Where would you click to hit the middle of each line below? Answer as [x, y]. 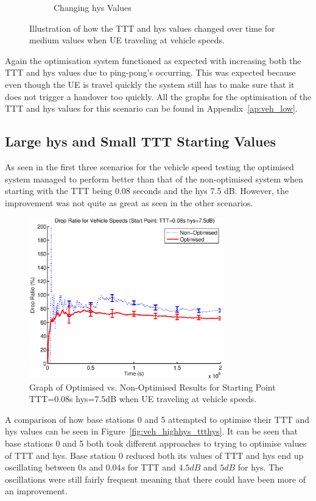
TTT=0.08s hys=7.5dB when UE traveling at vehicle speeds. [143, 399]
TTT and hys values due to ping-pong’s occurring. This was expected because [150, 72]
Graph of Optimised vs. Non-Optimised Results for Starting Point [153, 387]
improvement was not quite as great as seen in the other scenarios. [129, 202]
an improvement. [36, 491]
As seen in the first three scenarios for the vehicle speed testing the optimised [149, 166]
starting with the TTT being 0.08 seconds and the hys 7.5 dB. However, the [147, 191]
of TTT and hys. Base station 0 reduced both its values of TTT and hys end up [154, 455]
